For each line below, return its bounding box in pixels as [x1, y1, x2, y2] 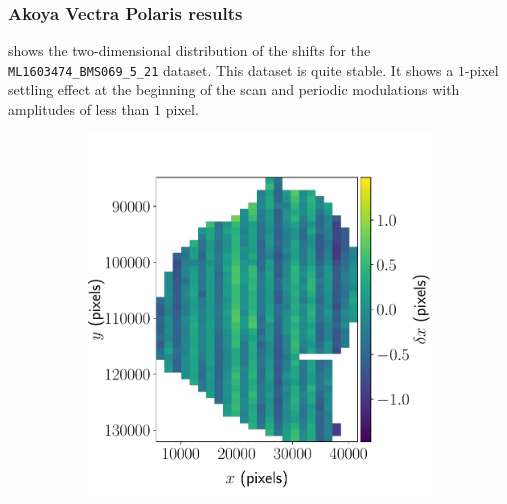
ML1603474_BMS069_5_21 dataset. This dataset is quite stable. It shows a [8, 59, 454, 80]
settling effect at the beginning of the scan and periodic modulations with [8, 79, 460, 100]
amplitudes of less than [8, 99, 150, 120]
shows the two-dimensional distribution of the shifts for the [8, 40, 371, 61]
